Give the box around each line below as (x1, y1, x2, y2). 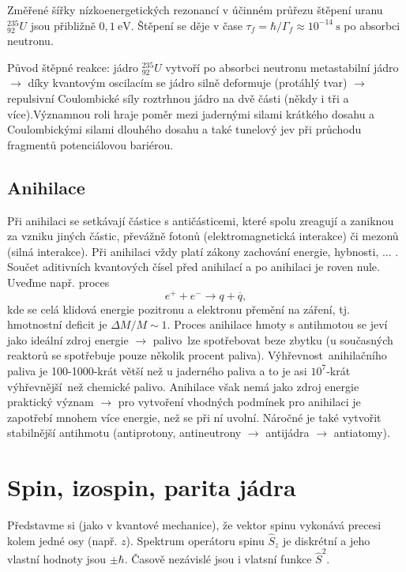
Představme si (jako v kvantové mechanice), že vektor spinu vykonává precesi (7, 517, 382, 533)
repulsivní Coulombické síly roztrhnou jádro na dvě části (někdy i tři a (7, 89, 349, 106)
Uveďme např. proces (7, 273, 110, 290)
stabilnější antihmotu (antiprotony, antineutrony (7, 424, 242, 441)
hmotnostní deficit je (7, 316, 107, 333)
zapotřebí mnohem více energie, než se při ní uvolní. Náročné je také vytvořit (7, 408, 382, 425)
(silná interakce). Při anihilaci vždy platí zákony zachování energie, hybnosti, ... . (7, 243, 399, 259)
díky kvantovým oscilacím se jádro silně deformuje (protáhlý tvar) (28, 74, 348, 91)
